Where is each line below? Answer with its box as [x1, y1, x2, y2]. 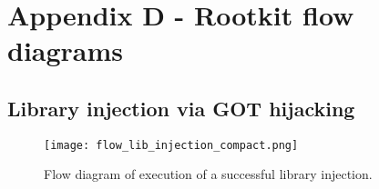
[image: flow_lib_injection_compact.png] [44, 138, 299, 152]
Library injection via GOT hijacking [7, 94, 355, 122]
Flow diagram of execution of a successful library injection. [44, 164, 373, 184]
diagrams [7, 32, 124, 69]
